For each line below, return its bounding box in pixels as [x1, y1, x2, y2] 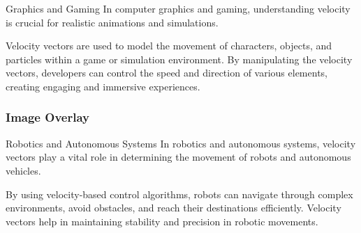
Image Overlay [6, 109, 89, 126]
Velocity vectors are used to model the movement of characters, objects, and [6, 38, 332, 53]
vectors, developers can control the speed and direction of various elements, [6, 65, 327, 80]
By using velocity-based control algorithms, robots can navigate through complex [6, 186, 353, 201]
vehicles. [6, 163, 41, 177]
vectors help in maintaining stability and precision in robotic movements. [6, 214, 318, 228]
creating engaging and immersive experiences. [6, 79, 200, 93]
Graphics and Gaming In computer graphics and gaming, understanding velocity [6, 1, 351, 15]
